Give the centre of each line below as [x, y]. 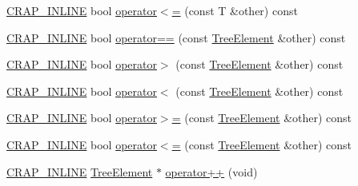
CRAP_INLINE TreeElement [80, 171]
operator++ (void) [211, 171]
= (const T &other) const [235, 10]
